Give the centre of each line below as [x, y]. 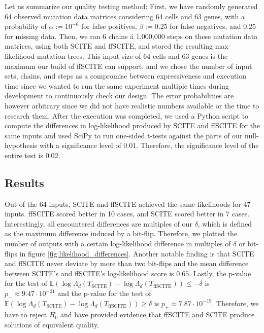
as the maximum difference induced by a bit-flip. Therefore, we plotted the [121, 233]
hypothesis [21, 145]
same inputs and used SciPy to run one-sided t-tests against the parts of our [124, 135]
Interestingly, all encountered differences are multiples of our [98, 223]
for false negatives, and [205, 26]
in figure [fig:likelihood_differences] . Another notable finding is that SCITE [137, 253]
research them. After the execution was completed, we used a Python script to [127, 115]
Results [24, 182]
